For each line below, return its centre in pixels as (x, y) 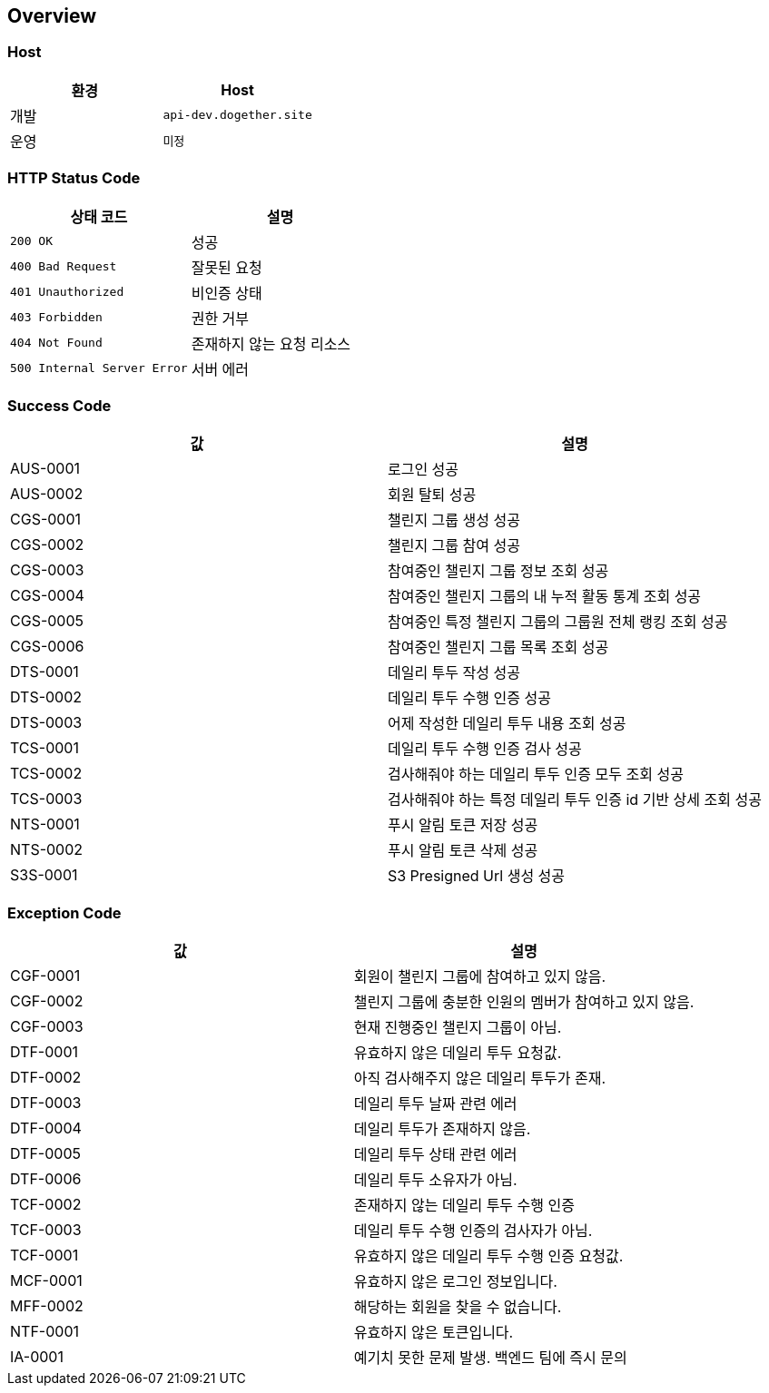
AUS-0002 (47, 494)
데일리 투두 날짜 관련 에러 (435, 1104)
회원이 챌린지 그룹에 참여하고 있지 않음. (480, 977)
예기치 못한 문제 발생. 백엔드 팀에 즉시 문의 (490, 1358)
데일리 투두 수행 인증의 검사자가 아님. (473, 1231)
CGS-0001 (46, 520)
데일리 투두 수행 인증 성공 (469, 698)
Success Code (59, 405)
